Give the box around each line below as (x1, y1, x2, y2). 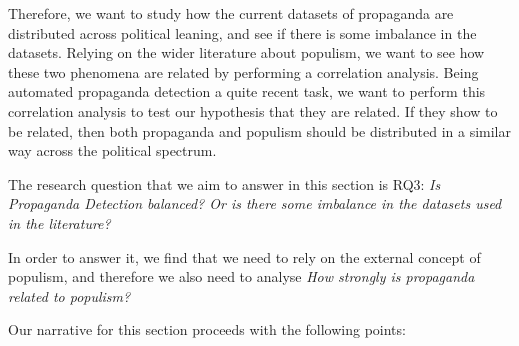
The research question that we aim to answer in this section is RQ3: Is (8, 173, 441, 194)
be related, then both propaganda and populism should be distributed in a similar (8, 120, 512, 141)
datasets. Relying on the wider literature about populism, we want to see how (8, 42, 485, 63)
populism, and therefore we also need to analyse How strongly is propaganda (8, 266, 475, 287)
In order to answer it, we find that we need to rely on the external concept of (8, 246, 481, 267)
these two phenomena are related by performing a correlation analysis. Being (8, 61, 479, 82)
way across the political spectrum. (8, 140, 217, 161)
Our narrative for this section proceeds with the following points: (8, 319, 406, 340)
